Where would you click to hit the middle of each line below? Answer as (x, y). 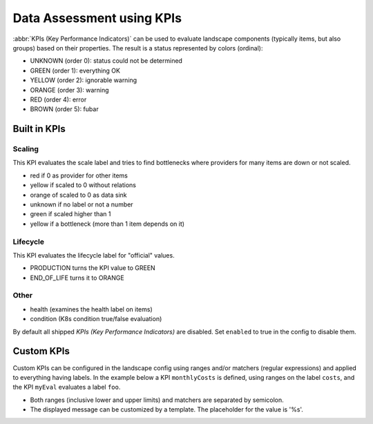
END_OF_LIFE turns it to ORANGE (77, 278)
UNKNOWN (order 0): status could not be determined (106, 61)
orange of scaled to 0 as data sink (78, 195)
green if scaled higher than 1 (70, 214)
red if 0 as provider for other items (79, 175)
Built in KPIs (39, 129)
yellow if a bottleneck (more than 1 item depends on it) (107, 224)
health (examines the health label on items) (92, 309)
